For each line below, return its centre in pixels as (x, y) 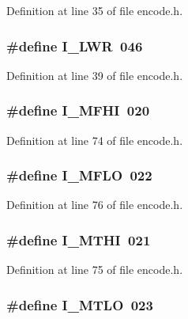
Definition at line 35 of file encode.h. (95, 10)
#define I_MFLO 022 (79, 175)
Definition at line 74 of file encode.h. (95, 140)
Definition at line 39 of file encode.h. (95, 75)
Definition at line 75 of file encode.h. (95, 270)
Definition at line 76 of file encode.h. (95, 205)
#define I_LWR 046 (75, 46)
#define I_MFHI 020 (78, 110)
